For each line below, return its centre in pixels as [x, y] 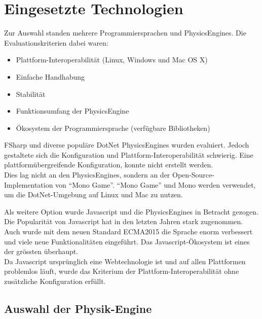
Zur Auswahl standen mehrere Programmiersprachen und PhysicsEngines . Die [125, 33]
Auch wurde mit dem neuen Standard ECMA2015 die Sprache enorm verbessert [128, 232]
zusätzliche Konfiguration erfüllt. [55, 281]
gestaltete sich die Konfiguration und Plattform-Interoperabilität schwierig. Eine [129, 154]
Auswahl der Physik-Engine [78, 308]
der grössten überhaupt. [41, 251]
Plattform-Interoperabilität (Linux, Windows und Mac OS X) [112, 60]
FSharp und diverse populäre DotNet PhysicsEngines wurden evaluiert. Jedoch [127, 145]
